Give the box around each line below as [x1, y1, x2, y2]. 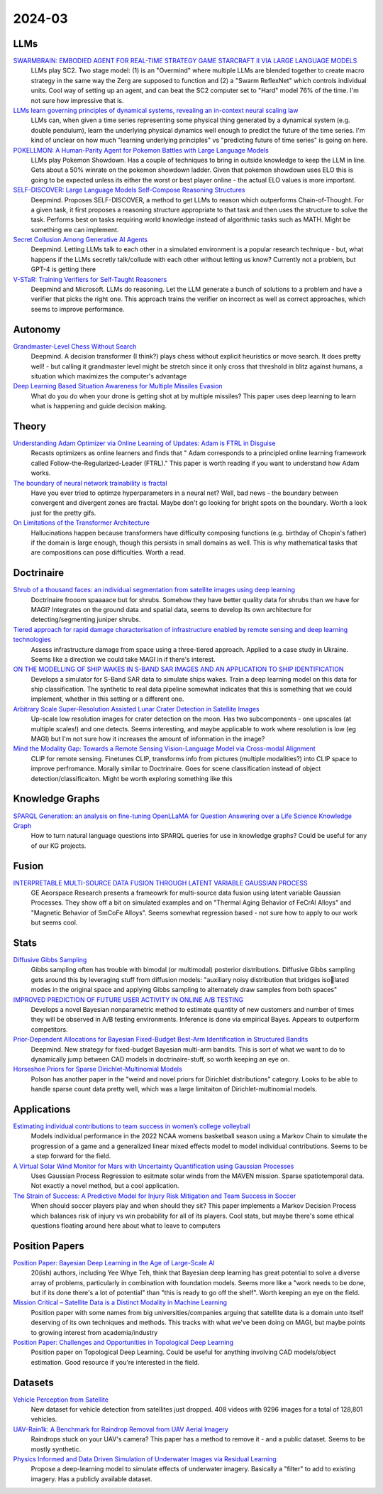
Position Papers [13, 1240, 84, 1252]
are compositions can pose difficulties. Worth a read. [30, 548, 186, 557]
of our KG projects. [30, 841, 87, 850]
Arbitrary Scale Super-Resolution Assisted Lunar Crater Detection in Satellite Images [13, 704, 260, 713]
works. [30, 469, 51, 477]
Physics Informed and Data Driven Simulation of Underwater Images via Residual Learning [13, 1455, 277, 1463]
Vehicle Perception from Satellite [13, 1395, 109, 1404]
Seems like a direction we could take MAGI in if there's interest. [30, 655, 216, 663]
